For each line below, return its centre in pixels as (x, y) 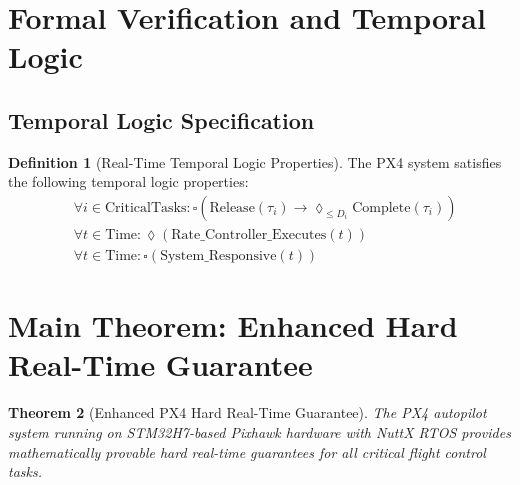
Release (232, 207)
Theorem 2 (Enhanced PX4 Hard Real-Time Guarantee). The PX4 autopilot (247, 412)
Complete (381, 207)
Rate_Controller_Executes (249, 235)
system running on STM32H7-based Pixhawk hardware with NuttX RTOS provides (259, 431)
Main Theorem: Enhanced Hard (233, 325)
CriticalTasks (145, 207)
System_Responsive (218, 256)
